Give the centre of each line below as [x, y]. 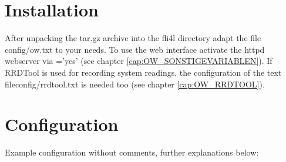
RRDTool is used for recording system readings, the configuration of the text [143, 72]
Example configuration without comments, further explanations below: [132, 152]
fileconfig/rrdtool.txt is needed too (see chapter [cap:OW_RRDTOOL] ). [135, 84]
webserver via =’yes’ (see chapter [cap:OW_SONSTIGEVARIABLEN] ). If [139, 61]
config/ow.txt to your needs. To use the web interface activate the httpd [135, 49]
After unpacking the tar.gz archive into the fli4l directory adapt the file [133, 38]
